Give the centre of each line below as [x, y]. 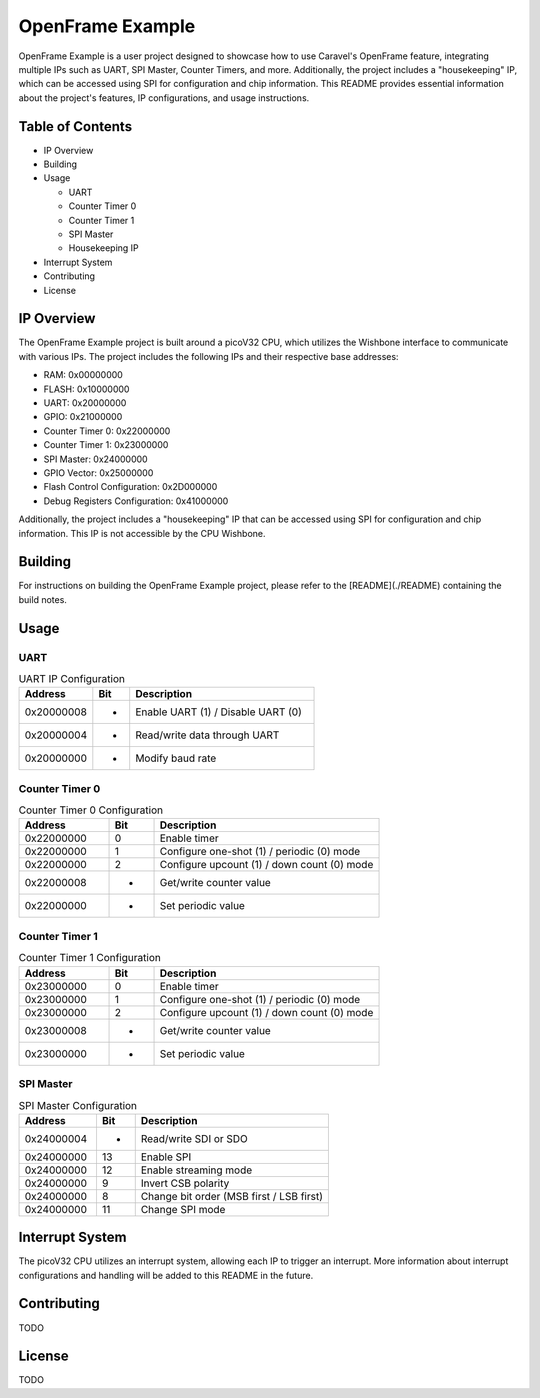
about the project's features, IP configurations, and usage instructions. [164, 97]
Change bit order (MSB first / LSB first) [232, 1196]
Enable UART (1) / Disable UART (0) [218, 712]
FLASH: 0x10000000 [86, 389]
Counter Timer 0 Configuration [91, 810]
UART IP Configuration [71, 679]
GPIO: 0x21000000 [83, 417]
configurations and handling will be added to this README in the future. [166, 1275]
